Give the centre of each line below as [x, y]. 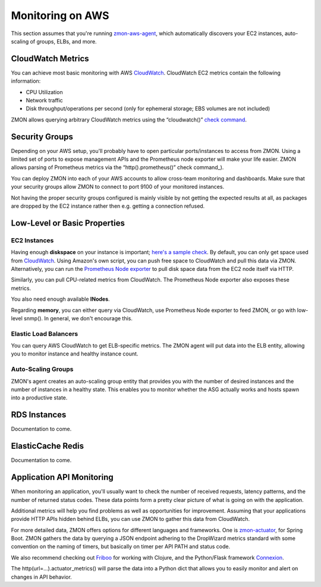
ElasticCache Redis [48, 446]
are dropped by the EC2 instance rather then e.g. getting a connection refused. [108, 206]
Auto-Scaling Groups [42, 369]
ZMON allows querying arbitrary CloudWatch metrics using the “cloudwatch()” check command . [129, 120]
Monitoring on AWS [60, 15]
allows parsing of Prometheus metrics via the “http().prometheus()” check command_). [117, 167]
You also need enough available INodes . [60, 299]
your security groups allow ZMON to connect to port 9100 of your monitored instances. [118, 187]
